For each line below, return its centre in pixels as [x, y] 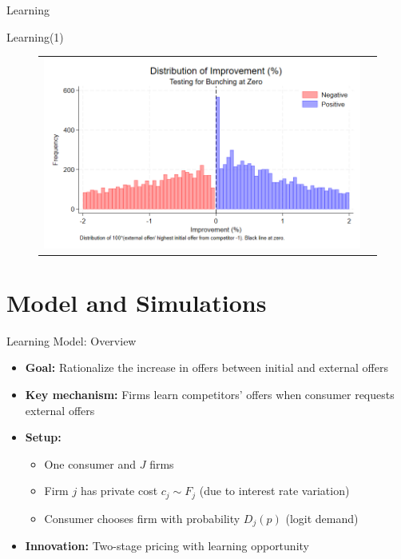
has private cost [119, 491]
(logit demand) [322, 518]
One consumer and [90, 463]
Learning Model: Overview [71, 340]
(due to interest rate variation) [274, 491]
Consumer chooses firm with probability [142, 518]
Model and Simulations [137, 302]
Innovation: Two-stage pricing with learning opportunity [167, 546]
